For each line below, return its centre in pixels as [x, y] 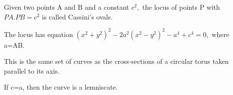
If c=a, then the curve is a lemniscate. [61, 87]
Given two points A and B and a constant [67, 7]
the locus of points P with [181, 7]
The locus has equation [39, 34]
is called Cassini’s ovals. [78, 16]
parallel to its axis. [32, 70]
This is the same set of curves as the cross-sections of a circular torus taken [116, 61]
